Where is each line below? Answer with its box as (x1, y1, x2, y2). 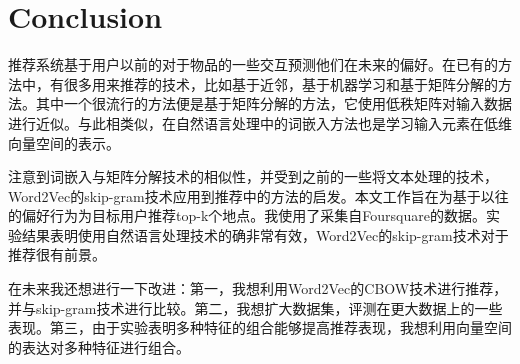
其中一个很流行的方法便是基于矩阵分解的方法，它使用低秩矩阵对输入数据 (35, 93, 512, 114)
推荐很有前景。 (8, 244, 106, 265)
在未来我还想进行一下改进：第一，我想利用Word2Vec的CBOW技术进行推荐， (8, 278, 508, 299)
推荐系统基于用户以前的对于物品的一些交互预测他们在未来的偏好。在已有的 (8, 54, 498, 75)
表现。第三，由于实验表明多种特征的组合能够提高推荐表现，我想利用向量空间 (8, 317, 512, 338)
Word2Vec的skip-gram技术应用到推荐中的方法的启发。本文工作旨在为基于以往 (8, 185, 509, 206)
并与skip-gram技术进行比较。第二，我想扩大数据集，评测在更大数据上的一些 (8, 297, 503, 318)
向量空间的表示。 (8, 132, 120, 153)
